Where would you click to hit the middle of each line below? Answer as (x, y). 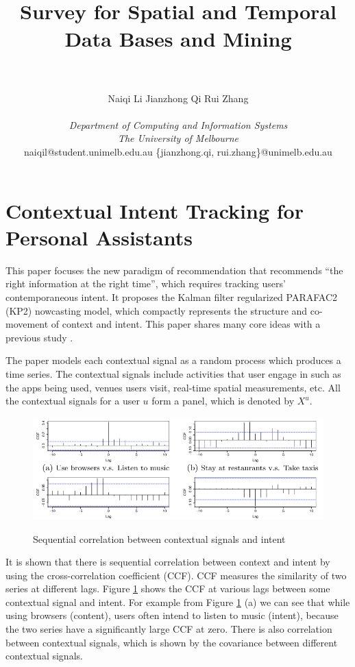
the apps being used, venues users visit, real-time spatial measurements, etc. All (173, 387)
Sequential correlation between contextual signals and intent (159, 538)
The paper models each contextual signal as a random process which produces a (173, 360)
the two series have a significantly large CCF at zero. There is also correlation (169, 629)
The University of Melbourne (178, 138)
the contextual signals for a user (73, 401)
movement (27, 324)
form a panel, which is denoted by (223, 401)
